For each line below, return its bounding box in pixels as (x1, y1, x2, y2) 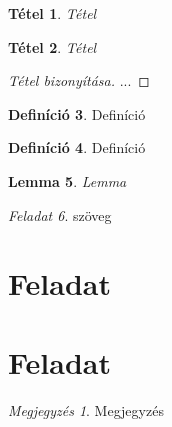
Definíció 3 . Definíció (8, 103, 146, 124)
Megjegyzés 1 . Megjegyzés (8, 399, 164, 420)
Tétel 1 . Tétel (8, 3, 97, 23)
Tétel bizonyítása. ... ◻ (8, 70, 150, 91)
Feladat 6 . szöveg (8, 204, 112, 225)
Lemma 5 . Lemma (8, 170, 127, 191)
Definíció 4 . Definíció (8, 137, 146, 158)
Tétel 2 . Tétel (8, 36, 97, 57)
